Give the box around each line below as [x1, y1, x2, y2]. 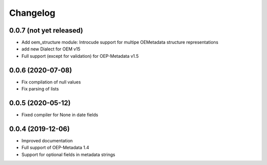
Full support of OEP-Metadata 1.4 [21, 145, 89, 151]
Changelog [9, 7, 55, 18]
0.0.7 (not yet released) [9, 26, 84, 35]
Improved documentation [21, 137, 73, 143]
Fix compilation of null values [21, 79, 81, 85]
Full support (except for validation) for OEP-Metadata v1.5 [21, 53, 139, 59]
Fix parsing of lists [21, 86, 59, 92]
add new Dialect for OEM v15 [21, 46, 81, 52]
